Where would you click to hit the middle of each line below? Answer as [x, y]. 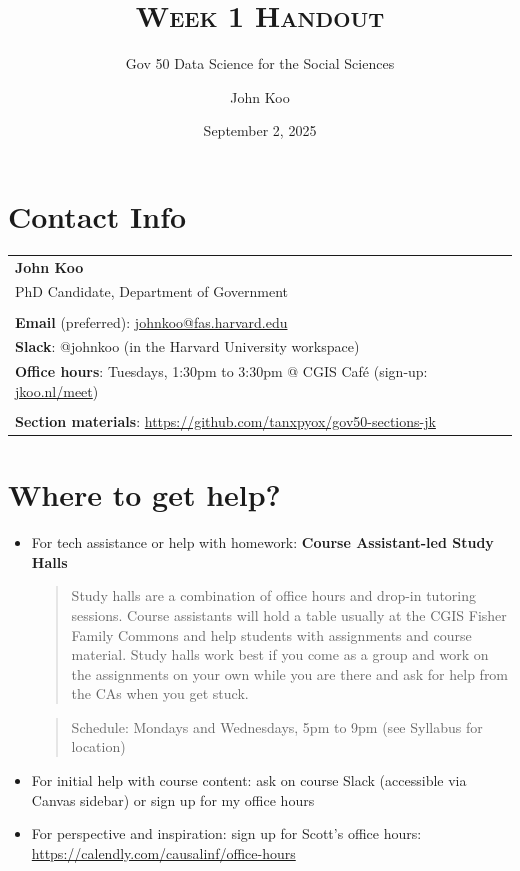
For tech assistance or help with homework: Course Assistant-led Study [262, 542]
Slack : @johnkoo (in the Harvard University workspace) [187, 346]
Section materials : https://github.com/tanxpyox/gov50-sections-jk [225, 420]
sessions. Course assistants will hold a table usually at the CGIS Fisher [289, 614]
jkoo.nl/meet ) [57, 390]
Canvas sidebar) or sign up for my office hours [173, 799]
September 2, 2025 [260, 130]
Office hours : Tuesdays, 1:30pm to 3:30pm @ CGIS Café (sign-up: [221, 371]
